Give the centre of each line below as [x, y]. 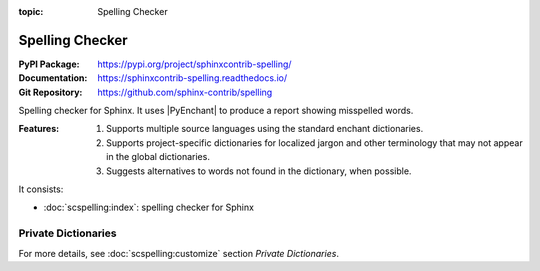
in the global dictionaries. [158, 157]
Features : [39, 129]
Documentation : [53, 78]
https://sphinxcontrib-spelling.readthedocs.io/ [192, 78]
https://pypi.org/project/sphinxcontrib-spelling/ [194, 64]
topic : [31, 11]
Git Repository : [50, 92]
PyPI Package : [49, 64]
